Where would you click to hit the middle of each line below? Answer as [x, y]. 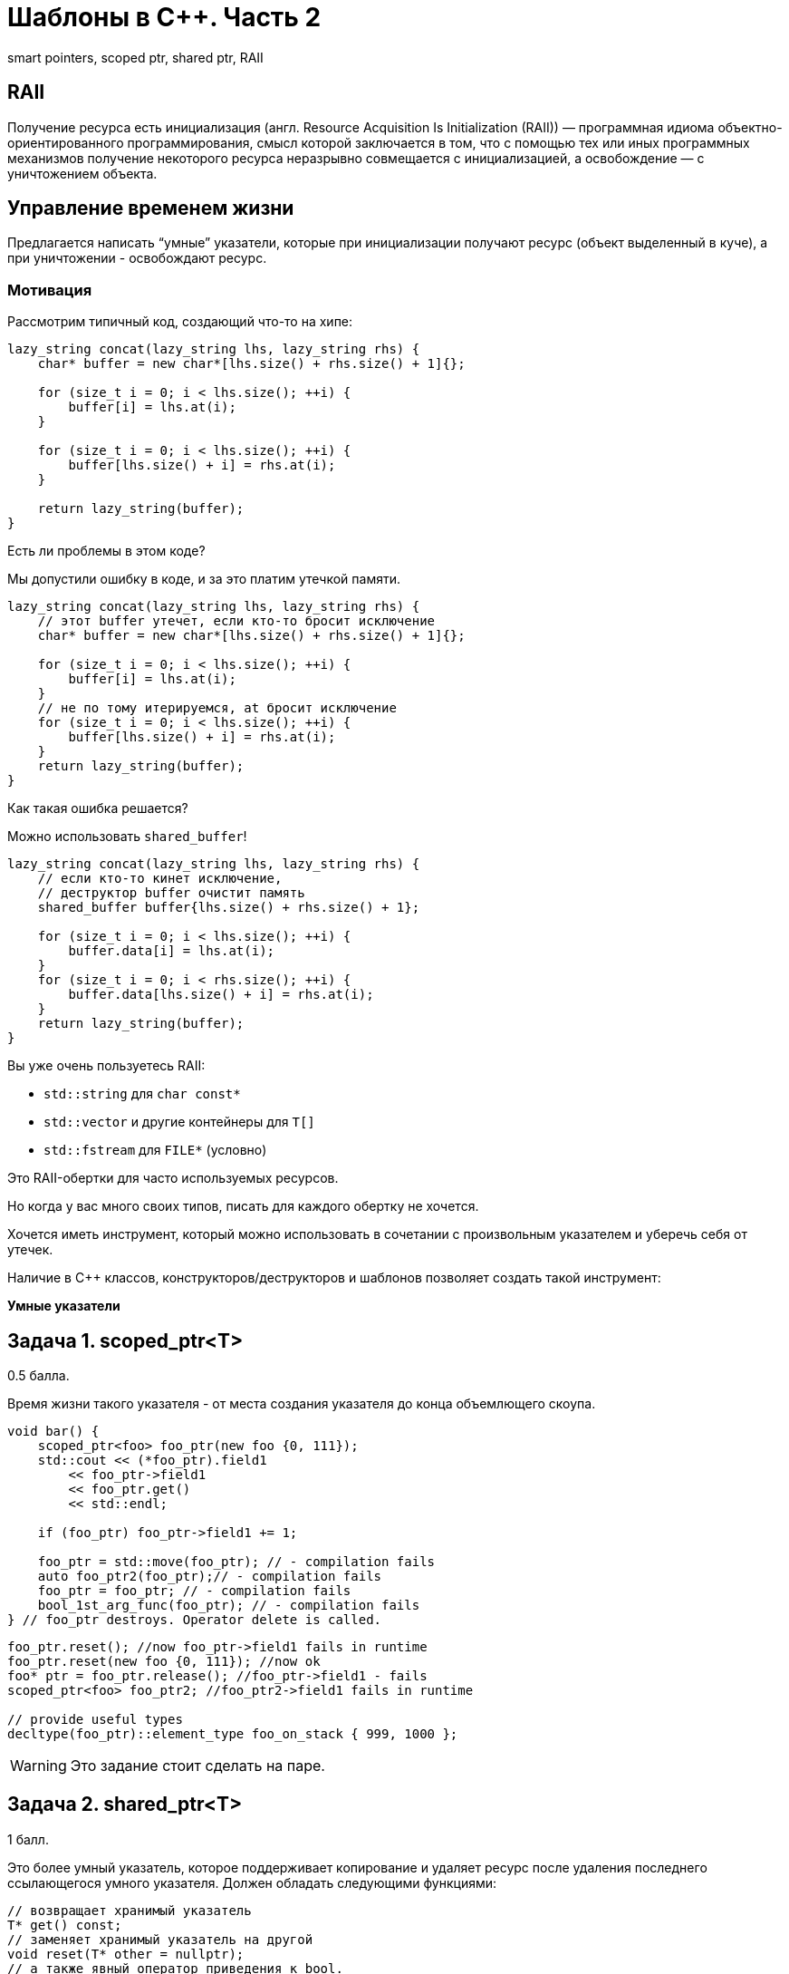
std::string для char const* [142, 1094]
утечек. [30, 1250]
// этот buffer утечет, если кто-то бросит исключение [236, 621]
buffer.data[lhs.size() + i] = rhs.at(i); [221, 995]
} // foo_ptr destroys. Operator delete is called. [195, 1620]
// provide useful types [95, 1720]
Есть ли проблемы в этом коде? [106, 551]
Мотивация [50, 290]
